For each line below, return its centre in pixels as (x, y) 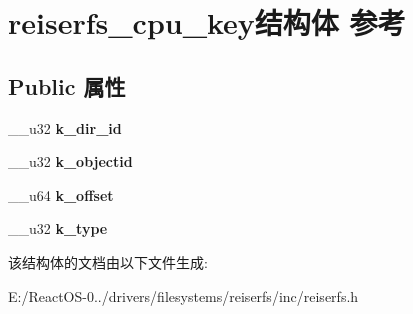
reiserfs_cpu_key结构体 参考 (207, 22)
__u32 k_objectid (70, 161)
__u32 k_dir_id (65, 127)
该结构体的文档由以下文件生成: (108, 261)
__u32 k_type (58, 228)
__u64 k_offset (61, 194)
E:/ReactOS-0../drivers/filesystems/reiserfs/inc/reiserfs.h (183, 295)
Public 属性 (67, 85)
